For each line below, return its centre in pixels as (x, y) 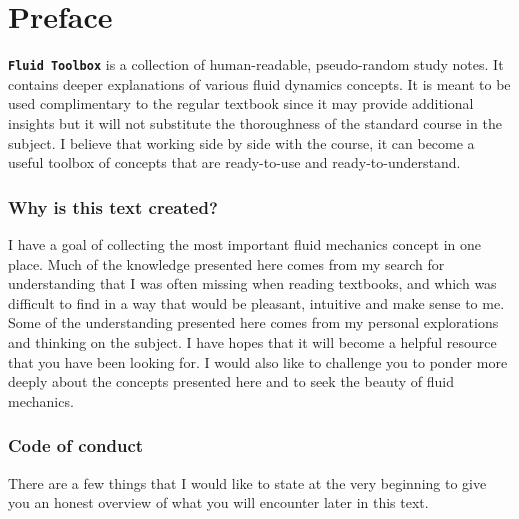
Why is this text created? (113, 206)
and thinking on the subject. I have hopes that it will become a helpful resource (252, 341)
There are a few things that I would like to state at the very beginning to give (247, 482)
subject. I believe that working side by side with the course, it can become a (241, 142)
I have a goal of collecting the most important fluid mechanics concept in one (245, 243)
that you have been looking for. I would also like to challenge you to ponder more (258, 361)
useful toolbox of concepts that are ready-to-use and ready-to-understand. (234, 162)
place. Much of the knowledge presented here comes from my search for (226, 263)
